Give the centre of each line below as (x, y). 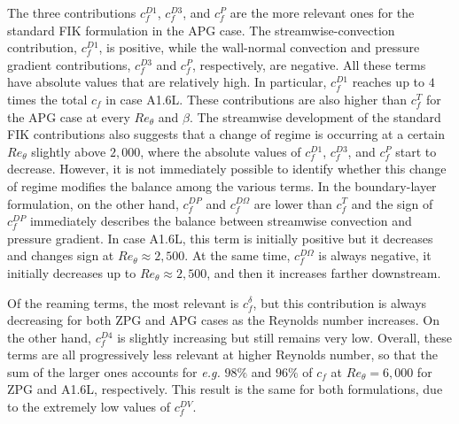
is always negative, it (375, 255)
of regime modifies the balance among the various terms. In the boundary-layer (222, 185)
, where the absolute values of (221, 151)
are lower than (293, 203)
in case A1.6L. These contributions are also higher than (256, 99)
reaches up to (389, 82)
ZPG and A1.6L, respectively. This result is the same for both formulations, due (225, 389)
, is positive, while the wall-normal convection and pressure (259, 47)
